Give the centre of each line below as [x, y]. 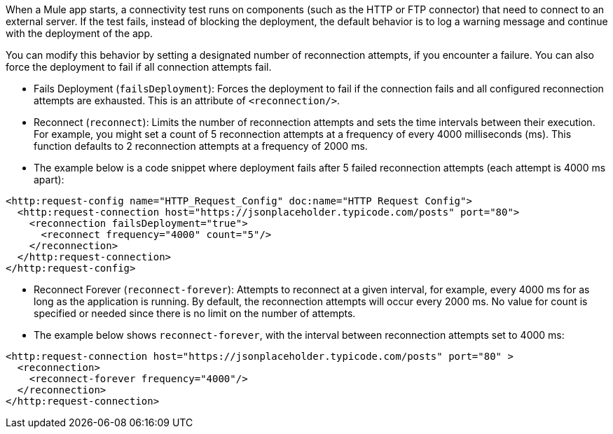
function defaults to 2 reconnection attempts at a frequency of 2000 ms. [201, 146]
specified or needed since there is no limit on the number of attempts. [195, 313]
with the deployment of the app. [80, 33]
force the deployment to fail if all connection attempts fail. [139, 67]
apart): [49, 180]
